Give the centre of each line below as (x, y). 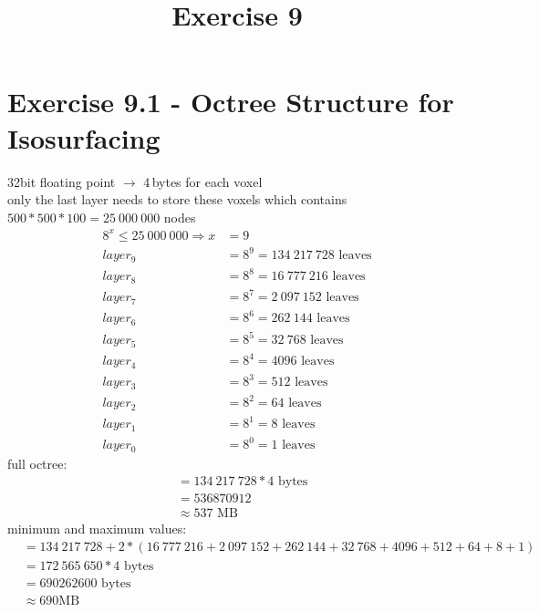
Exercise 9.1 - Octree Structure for (231, 102)
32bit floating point (62, 181)
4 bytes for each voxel (203, 181)
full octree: (37, 463)
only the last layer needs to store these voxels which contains (177, 199)
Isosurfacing (84, 137)
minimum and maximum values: (97, 529)
